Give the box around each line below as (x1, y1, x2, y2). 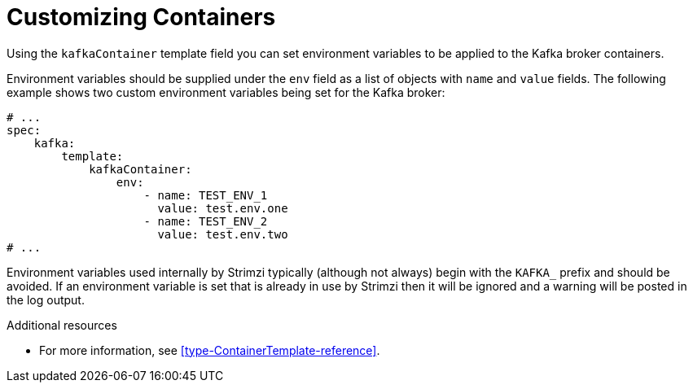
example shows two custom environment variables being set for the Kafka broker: (7, 85, 445, 99)
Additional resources (7, 317, 117, 332)
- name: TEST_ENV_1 (143, 188, 268, 202)
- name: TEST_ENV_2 (143, 214, 268, 228)
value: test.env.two (157, 227, 288, 241)
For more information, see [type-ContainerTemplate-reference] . (39, 343, 380, 357)
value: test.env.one (157, 201, 288, 215)
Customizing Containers (7, 3, 276, 31)
